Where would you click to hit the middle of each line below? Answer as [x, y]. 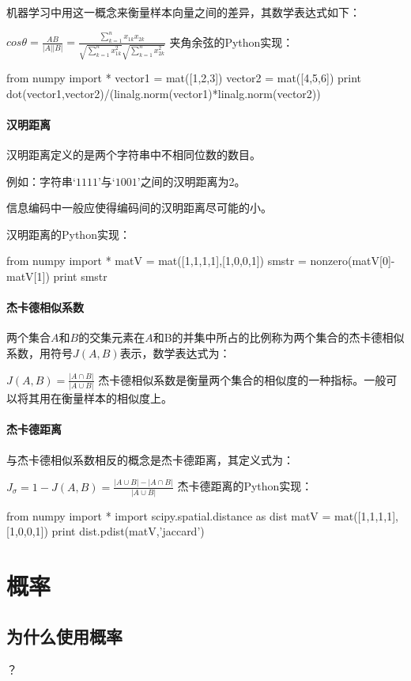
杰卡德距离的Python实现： [245, 486]
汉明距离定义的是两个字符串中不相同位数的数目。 [134, 155]
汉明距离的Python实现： [68, 234]
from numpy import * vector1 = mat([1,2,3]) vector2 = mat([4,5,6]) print [184, 78]
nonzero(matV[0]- [353, 261]
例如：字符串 [40, 181]
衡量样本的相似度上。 [117, 398]
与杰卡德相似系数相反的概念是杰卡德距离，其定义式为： [150, 459]
